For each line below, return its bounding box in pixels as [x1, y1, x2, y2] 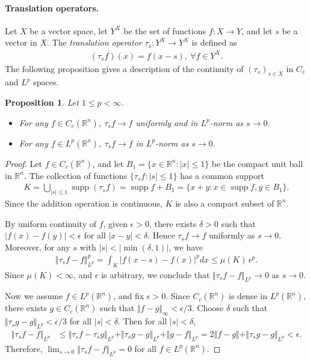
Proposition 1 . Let [5, 96, 79, 108]
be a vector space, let [29, 24, 108, 37]
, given [103, 217, 128, 229]
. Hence [147, 229, 175, 241]
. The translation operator [46, 36, 142, 49]
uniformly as [208, 229, 255, 241]
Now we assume [5, 290, 63, 302]
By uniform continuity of [5, 217, 96, 229]
